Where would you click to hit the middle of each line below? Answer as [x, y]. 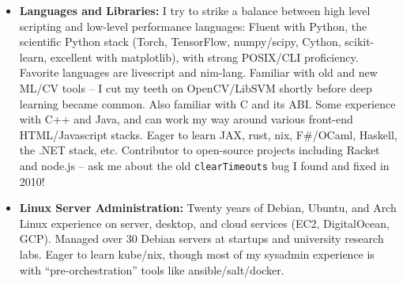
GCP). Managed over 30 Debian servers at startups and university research [201, 239]
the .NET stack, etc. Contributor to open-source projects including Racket [200, 150]
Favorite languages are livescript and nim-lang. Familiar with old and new [198, 72]
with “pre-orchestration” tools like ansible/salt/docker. [152, 269]
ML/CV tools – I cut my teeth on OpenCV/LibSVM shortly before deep [196, 87]
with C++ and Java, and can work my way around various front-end [186, 119]
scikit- [360, 42]
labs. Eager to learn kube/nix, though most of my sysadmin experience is [197, 254]
